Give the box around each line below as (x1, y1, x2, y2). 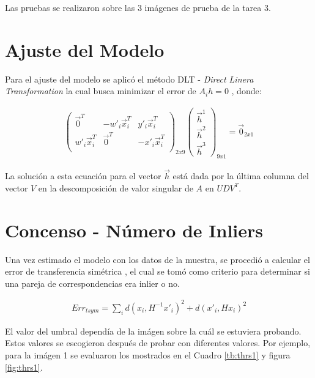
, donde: (231, 84, 262, 97)
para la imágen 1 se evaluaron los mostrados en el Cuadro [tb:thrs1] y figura (5, 349, 291, 361)
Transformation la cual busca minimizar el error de (5, 84, 196, 97)
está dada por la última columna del (172, 169, 309, 182)
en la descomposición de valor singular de (38, 181, 193, 194)
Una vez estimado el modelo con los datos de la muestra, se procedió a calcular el (5, 253, 310, 265)
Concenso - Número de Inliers (5, 217, 264, 242)
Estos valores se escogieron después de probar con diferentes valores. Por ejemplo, (5, 336, 311, 349)
